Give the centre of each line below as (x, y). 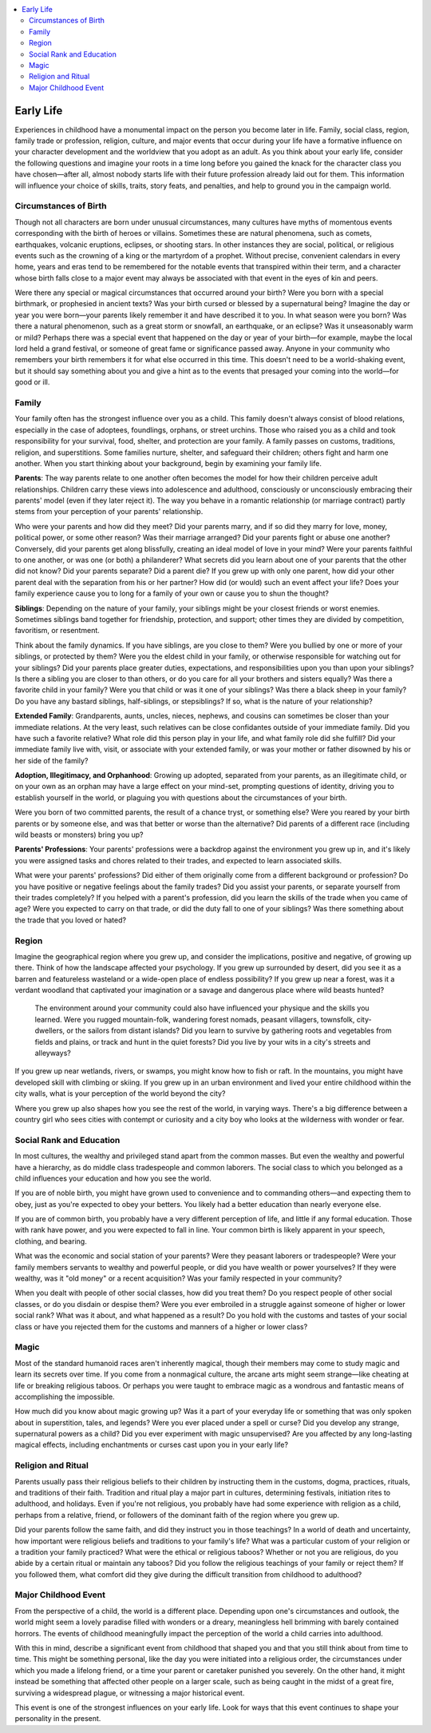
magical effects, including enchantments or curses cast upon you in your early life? (152, 1445)
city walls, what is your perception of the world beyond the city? (120, 1094)
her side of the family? (51, 760)
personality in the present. (58, 1719)
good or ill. (32, 382)
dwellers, (50, 1030)
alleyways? (53, 1053)
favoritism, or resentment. (57, 631)
